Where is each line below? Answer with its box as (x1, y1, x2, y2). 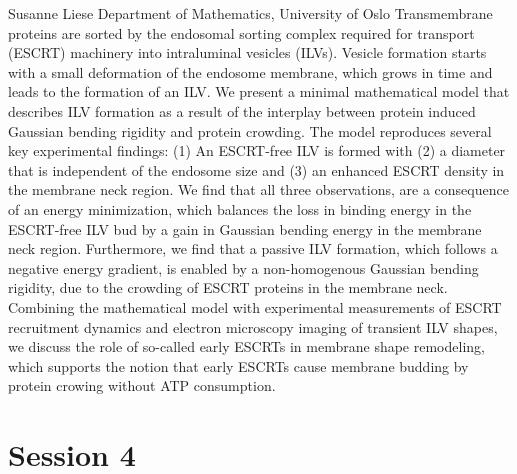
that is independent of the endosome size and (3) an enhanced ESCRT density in (8, 159, 505, 180)
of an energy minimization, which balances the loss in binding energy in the (8, 198, 472, 219)
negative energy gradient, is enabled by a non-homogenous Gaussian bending (8, 257, 479, 278)
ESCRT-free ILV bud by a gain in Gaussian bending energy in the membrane (8, 218, 482, 239)
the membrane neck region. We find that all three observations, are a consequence (8, 179, 509, 200)
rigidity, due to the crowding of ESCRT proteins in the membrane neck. (8, 277, 448, 298)
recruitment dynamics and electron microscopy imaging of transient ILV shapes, (8, 316, 498, 337)
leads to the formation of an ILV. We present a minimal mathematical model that (8, 81, 510, 102)
